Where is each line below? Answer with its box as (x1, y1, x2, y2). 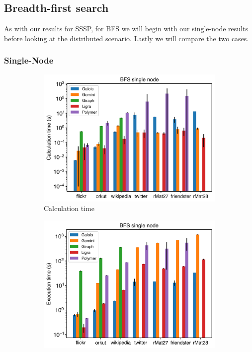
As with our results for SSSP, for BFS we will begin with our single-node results (4, 23, 248, 34)
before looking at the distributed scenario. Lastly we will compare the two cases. (4, 33, 249, 43)
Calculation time (44, 203, 94, 213)
